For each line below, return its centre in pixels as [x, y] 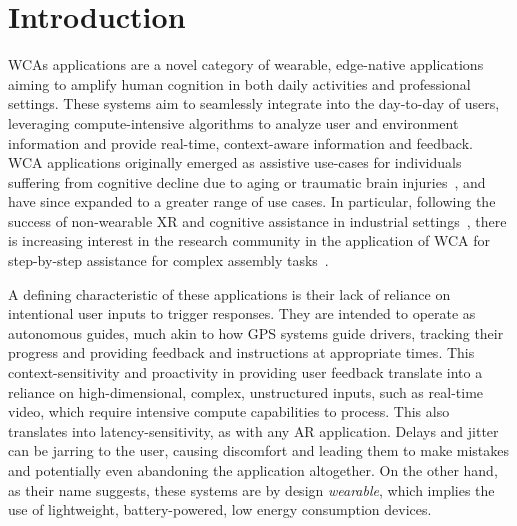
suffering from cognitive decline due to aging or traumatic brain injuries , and [247, 181]
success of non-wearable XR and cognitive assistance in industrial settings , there [257, 220]
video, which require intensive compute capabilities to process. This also [229, 411]
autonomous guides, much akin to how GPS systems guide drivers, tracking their [256, 332]
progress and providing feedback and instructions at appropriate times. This [241, 352]
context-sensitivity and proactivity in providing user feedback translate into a [245, 372]
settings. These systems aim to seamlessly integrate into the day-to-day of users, [254, 103]
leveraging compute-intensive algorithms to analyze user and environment [233, 122]
